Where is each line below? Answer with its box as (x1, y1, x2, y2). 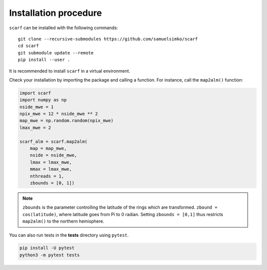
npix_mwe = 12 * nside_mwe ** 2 (19, 111, 98, 117)
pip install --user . (18, 57, 70, 63)
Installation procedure (9, 7, 102, 18)
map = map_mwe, (30, 146, 67, 151)
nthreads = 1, (30, 173, 64, 179)
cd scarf (18, 43, 39, 49)
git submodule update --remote (18, 50, 94, 55)
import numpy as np (19, 97, 67, 103)
